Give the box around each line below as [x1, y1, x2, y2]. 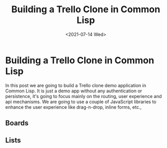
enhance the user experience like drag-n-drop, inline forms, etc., [5, 104, 142, 110]
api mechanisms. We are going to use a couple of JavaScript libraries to [5, 98, 157, 105]
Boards [5, 119, 29, 128]
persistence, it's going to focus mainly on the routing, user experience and [5, 93, 162, 99]
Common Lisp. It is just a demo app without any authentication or [5, 88, 142, 94]
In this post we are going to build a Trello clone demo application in [5, 82, 147, 88]
